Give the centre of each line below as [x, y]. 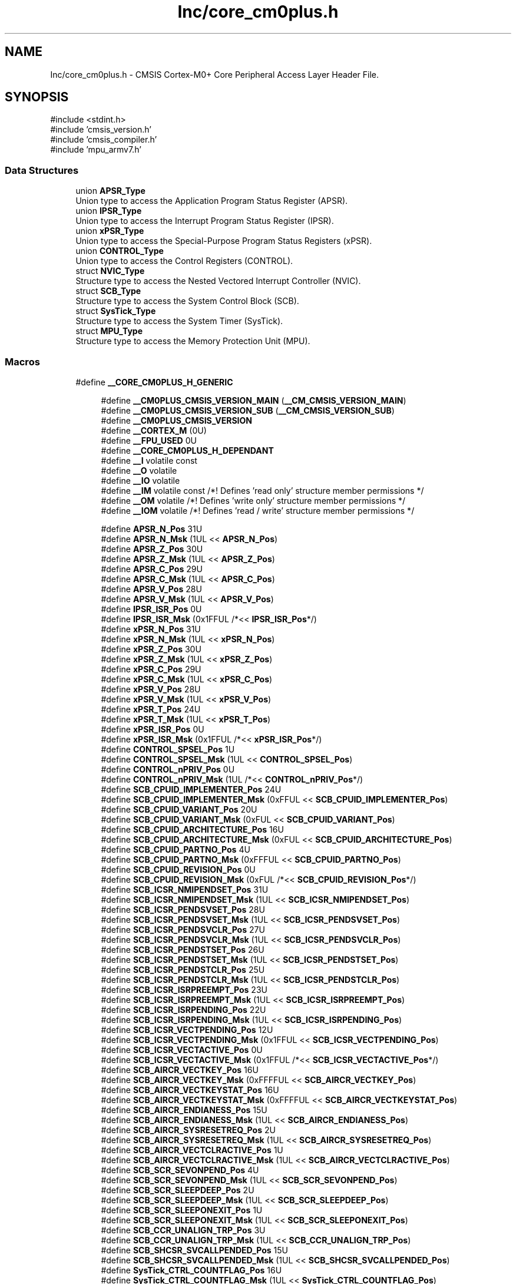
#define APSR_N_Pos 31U [152, 529]
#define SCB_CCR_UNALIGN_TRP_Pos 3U [183, 1230]
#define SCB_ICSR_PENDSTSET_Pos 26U [183, 949]
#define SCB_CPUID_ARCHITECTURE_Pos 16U [192, 829]
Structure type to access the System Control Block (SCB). [187, 301]
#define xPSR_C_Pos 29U [151, 669]
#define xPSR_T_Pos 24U [151, 709]
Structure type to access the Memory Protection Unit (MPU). [193, 341]
